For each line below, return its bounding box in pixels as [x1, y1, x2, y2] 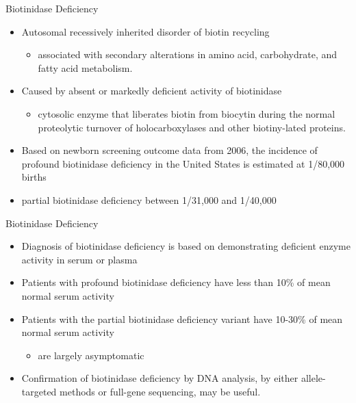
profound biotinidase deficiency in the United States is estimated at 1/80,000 [21, 156, 345, 170]
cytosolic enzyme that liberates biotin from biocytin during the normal [38, 106, 335, 120]
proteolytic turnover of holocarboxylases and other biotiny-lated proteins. [38, 120, 346, 134]
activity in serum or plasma [21, 252, 138, 266]
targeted [21, 384, 57, 398]
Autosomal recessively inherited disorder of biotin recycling [21, 24, 270, 38]
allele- [301, 371, 326, 385]
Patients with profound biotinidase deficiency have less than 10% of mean [21, 275, 331, 289]
